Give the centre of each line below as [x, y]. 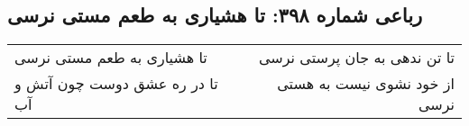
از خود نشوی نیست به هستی [366, 84]
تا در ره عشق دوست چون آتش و [116, 84]
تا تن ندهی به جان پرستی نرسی [357, 58]
